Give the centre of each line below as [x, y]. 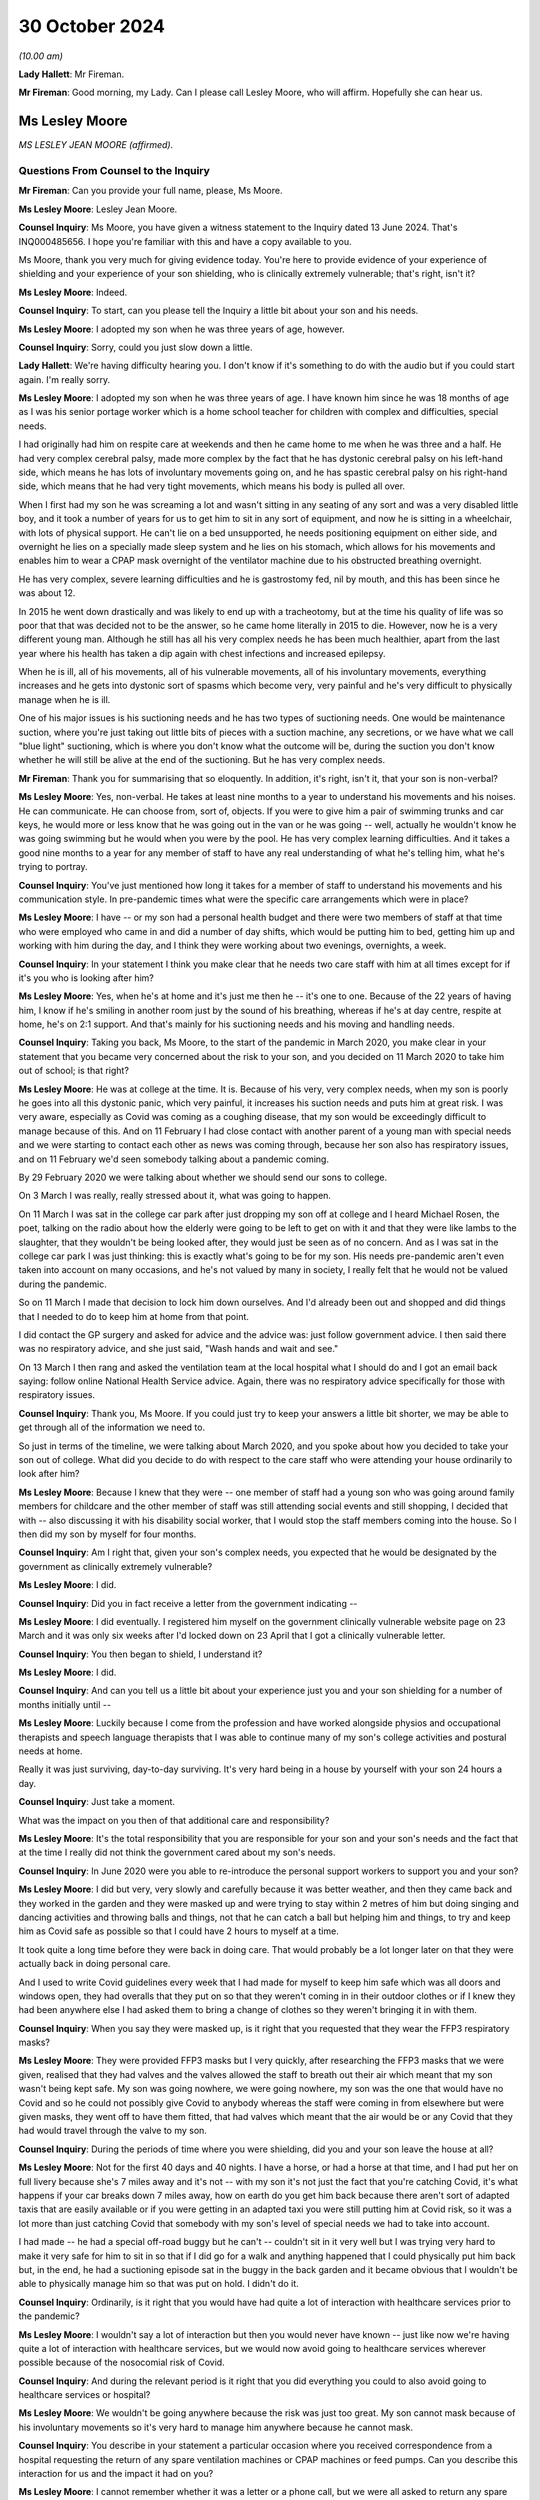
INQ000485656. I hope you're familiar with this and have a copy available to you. [185, 241]
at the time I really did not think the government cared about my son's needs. [177, 1852]
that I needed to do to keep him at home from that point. [134, 1316]
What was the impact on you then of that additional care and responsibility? [174, 1820]
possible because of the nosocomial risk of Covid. [121, 2362]
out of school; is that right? [74, 1071]
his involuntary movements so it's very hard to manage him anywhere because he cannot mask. [216, 2427]
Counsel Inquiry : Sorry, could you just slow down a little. [135, 347]
